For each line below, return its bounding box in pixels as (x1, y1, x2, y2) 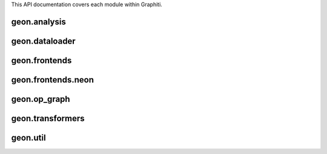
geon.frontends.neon (11, 75, 94, 85)
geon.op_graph (11, 94, 70, 104)
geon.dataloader (11, 36, 76, 46)
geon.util (11, 132, 46, 142)
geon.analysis (11, 16, 66, 27)
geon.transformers (11, 113, 85, 124)
